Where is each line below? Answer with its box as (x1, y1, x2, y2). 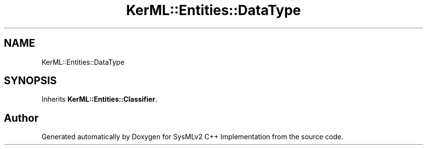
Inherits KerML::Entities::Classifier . (41, 95, 157, 104)
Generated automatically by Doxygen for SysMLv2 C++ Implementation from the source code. (41, 132, 344, 141)
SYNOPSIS (4, 74, 57, 87)
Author (4, 112, 39, 124)
